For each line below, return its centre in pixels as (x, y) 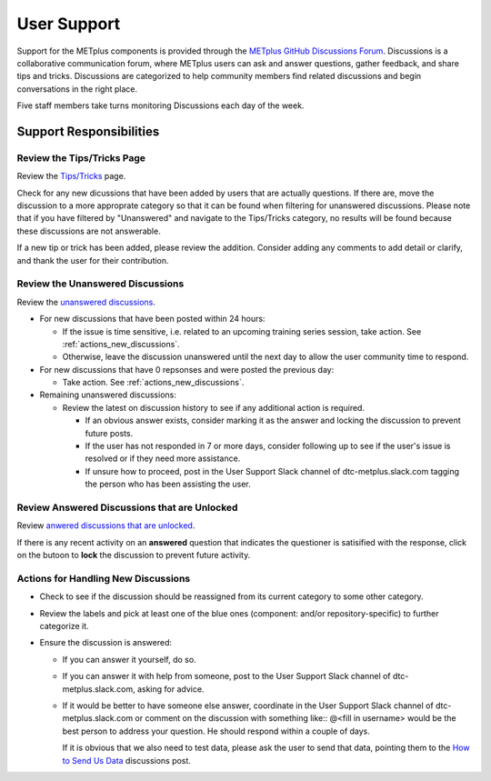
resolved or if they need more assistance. (163, 458)
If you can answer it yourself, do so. (129, 659)
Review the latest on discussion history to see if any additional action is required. (214, 407)
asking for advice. (170, 689)
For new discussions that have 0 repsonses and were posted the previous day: (187, 369)
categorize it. (65, 626)
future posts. (109, 433)
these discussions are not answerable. (89, 231)
